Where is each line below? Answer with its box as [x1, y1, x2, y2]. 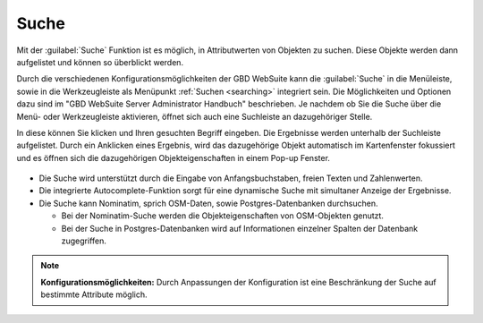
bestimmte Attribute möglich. [40, 289, 148, 300]
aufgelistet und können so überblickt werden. [16, 56, 183, 67]
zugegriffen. [61, 235, 107, 246]
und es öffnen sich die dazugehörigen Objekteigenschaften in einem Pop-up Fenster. [16, 152, 331, 163]
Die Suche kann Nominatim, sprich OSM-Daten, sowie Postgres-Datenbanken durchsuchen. [38, 198, 378, 208]
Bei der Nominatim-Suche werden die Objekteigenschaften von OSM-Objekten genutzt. [61, 210, 385, 221]
